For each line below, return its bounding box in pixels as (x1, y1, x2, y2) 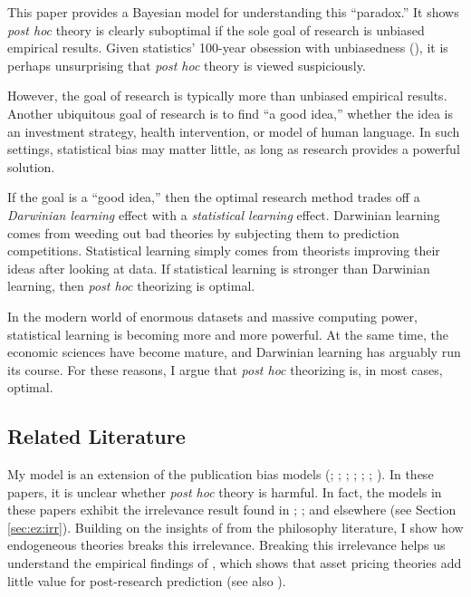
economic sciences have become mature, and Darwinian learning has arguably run (7, 342, 461, 361)
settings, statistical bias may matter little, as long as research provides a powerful (7, 140, 460, 159)
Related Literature (7, 422, 186, 450)
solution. (7, 157, 55, 176)
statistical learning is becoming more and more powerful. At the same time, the (7, 324, 448, 343)
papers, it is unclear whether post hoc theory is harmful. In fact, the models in (7, 482, 442, 501)
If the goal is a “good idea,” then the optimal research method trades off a (7, 188, 420, 207)
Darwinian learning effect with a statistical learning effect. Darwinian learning (7, 205, 440, 224)
